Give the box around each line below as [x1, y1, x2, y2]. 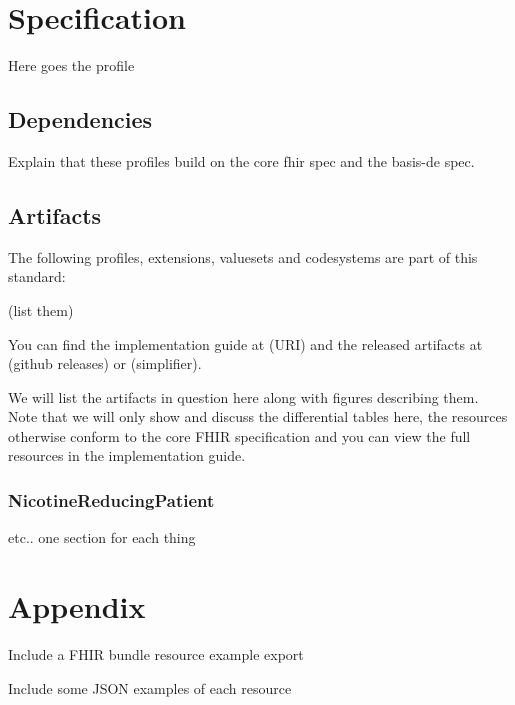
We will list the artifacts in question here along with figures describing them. [8, 386, 479, 407]
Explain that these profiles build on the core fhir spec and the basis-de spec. [8, 150, 475, 171]
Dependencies [8, 104, 153, 135]
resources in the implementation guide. [8, 445, 246, 466]
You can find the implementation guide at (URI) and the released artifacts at [8, 333, 483, 354]
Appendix [8, 586, 146, 627]
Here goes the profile [8, 55, 135, 76]
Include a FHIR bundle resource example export [8, 644, 304, 664]
